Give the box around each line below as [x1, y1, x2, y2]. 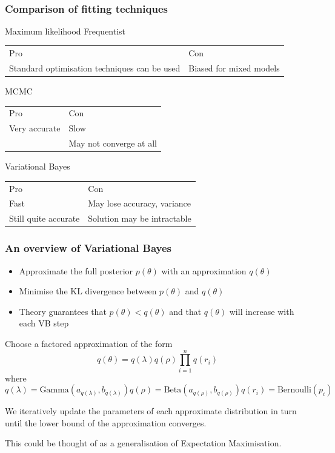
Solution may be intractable [88, 212, 191, 225]
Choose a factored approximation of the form [5, 337, 173, 349]
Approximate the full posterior [19, 264, 133, 277]
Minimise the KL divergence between [19, 285, 157, 297]
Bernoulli [277, 386, 311, 395]
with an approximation [161, 264, 247, 277]
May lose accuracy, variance [88, 197, 191, 210]
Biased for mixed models [188, 62, 280, 74]
